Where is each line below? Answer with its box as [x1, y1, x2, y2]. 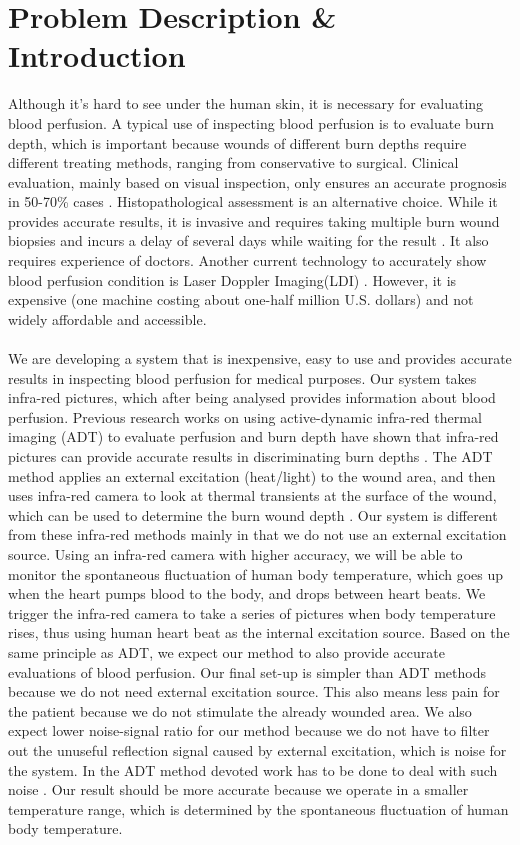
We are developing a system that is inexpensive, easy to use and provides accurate [8, 348, 512, 369]
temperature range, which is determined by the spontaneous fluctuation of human [8, 798, 509, 819]
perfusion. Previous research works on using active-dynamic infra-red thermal [8, 406, 482, 427]
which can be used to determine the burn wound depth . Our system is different [8, 504, 498, 525]
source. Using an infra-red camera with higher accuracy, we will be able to [8, 543, 463, 564]
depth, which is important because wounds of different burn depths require [8, 132, 467, 153]
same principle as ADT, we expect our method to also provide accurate [8, 641, 445, 662]
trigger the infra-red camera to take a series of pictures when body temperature [8, 602, 496, 623]
